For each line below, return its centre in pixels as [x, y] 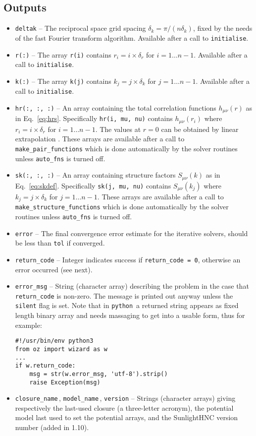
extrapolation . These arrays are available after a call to [100, 139]
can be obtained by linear [200, 129]
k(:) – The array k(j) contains [63, 81]
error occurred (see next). [54, 269]
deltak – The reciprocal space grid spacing [80, 28]
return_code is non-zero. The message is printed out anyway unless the [124, 295]
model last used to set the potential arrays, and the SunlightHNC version [127, 417]
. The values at [118, 129]
